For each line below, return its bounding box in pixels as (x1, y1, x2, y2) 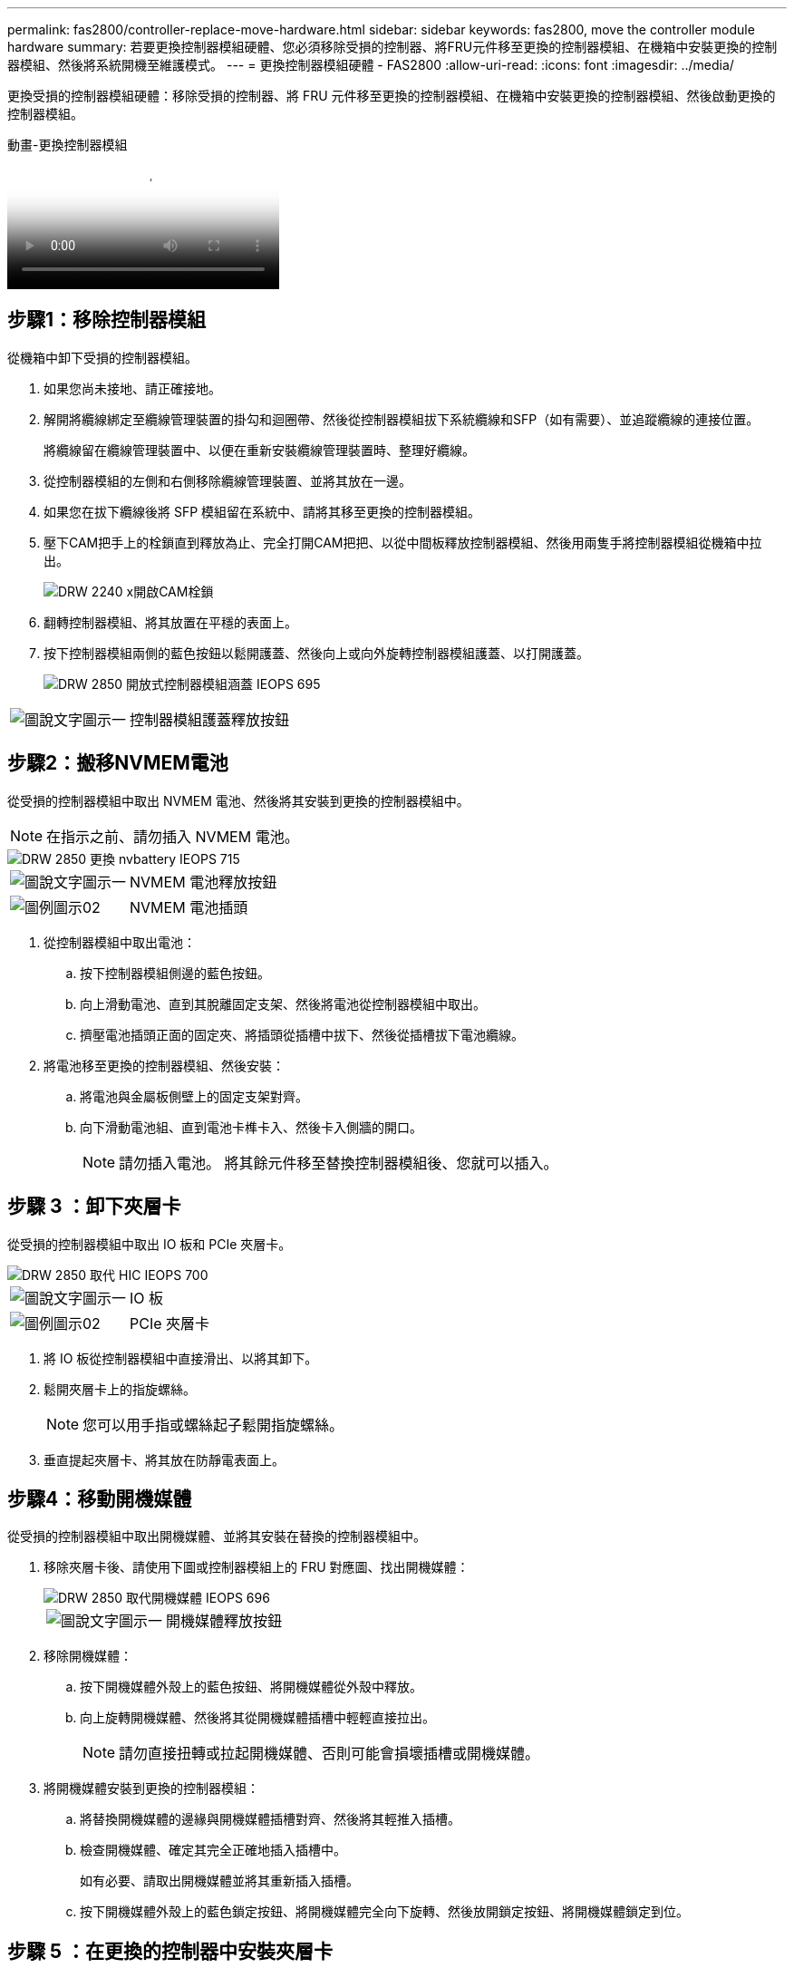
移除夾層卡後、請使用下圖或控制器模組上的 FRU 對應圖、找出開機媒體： (44, 1559, 470, 1575)
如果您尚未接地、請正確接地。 (44, 380, 221, 396)
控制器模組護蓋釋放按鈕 (130, 710, 290, 729)
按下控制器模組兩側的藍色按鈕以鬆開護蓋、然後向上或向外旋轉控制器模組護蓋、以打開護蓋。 (44, 645, 589, 661)
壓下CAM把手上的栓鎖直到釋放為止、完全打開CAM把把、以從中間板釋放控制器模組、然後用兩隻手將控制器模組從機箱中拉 (44, 534, 762, 550)
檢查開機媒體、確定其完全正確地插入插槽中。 (80, 1842, 346, 1858)
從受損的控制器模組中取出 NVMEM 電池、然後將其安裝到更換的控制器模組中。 (7, 792, 470, 809)
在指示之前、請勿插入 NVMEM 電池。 (46, 827, 299, 846)
